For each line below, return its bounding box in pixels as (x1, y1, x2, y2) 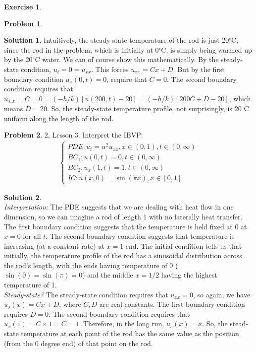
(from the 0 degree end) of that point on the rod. (4, 338, 153, 348)
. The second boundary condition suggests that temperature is (46, 231, 235, 241)
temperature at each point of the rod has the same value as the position (21, 328, 239, 339)
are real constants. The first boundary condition (99, 299, 245, 309)
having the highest (161, 270, 217, 280)
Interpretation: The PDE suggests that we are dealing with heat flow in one (4, 202, 234, 212)
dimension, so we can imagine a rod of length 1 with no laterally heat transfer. (4, 211, 243, 221)
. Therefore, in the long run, (79, 318, 164, 329)
